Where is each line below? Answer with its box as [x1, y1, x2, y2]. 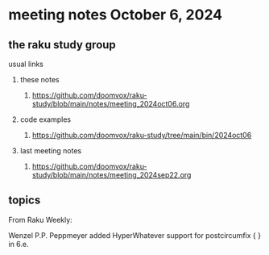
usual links [8, 59, 44, 69]
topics [8, 194, 41, 207]
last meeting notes [19, 146, 82, 155]
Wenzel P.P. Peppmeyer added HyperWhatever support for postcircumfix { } [8, 230, 262, 240]
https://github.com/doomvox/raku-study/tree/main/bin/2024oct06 [31, 131, 252, 140]
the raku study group [8, 38, 117, 52]
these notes [19, 75, 60, 84]
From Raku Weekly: [8, 215, 72, 224]
